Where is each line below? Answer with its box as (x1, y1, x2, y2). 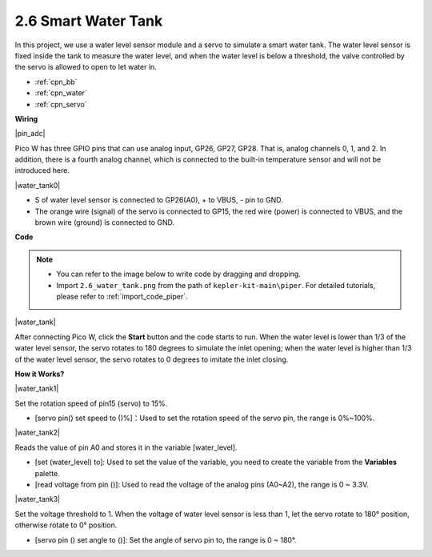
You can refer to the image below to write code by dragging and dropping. (56, 269, 302, 279)
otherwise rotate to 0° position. (14, 520, 118, 530)
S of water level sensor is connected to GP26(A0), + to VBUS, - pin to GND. (34, 195, 283, 205)
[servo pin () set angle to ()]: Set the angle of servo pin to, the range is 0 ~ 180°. (34, 535, 297, 544)
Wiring (14, 114, 38, 123)
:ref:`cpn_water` (34, 88, 87, 98)
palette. (34, 468, 60, 478)
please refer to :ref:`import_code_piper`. (56, 291, 188, 301)
